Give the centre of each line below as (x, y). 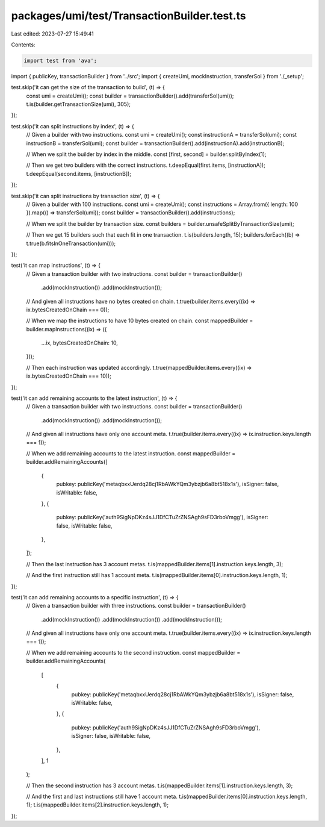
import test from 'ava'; (60, 61)
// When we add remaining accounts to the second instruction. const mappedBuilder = (133, 653)
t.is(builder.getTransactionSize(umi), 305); (78, 104)
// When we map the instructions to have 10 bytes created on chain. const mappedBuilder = (140, 321)
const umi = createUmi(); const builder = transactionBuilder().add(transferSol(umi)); (130, 96)
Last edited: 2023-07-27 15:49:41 (53, 34)
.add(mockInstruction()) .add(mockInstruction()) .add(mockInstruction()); (132, 619)
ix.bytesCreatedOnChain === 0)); (68, 310)
